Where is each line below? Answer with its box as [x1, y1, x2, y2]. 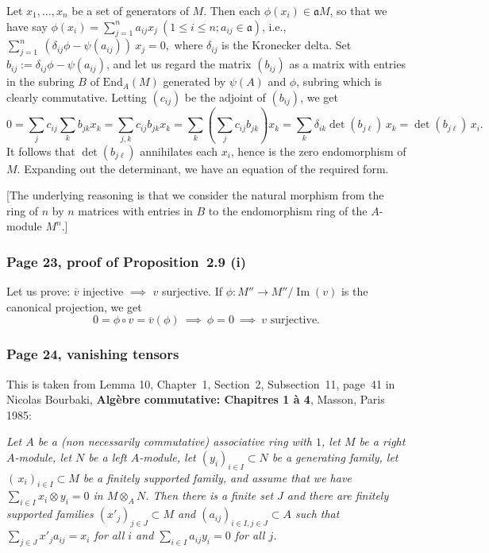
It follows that [6, 142, 75, 159]
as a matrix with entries [289, 56, 406, 72]
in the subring [6, 73, 75, 90]
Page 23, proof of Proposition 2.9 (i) [6, 251, 247, 271]
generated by [163, 73, 226, 90]
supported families [6, 505, 94, 522]
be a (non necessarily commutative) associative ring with [37, 433, 312, 450]
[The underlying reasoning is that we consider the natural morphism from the [6, 187, 384, 203]
